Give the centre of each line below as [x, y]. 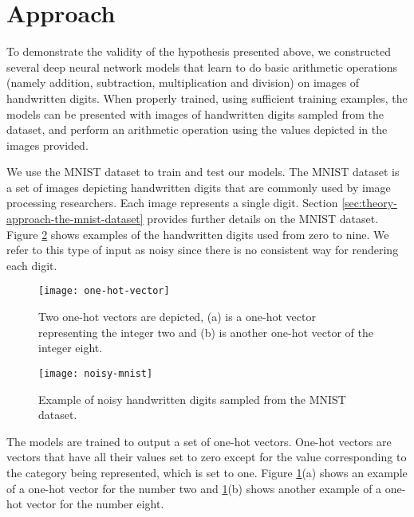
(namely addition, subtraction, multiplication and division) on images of [183, 82]
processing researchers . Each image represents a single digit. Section [172, 203]
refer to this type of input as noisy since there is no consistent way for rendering [203, 250]
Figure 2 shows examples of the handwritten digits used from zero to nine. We [198, 234]
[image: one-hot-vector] [104, 291]
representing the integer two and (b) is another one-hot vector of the [206, 332]
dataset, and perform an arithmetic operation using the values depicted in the [197, 129]
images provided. [47, 145]
